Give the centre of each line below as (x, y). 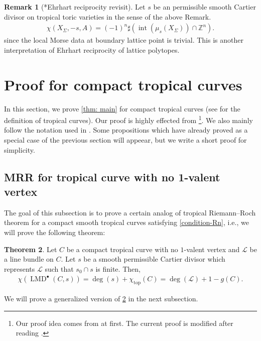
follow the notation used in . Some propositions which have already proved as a (126, 130)
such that (59, 268)
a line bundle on (29, 259)
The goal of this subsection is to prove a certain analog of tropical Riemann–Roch (130, 212)
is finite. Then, (118, 268)
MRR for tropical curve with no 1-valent (112, 177)
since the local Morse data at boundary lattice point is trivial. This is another (124, 40)
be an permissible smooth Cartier (205, 7)
